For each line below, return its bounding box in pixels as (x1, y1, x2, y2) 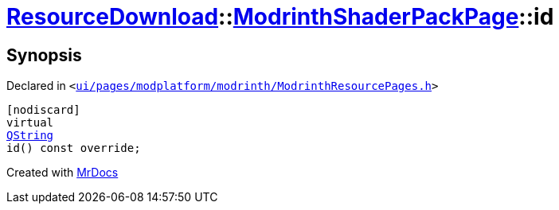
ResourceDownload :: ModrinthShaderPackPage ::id (6, 3, 554, 30)
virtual (6, 116, 54, 130)
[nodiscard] (6, 103, 80, 117)
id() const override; (6, 142, 141, 155)
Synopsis (6, 45, 82, 65)
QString (6, 129, 54, 142)
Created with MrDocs (6, 165, 119, 180)
